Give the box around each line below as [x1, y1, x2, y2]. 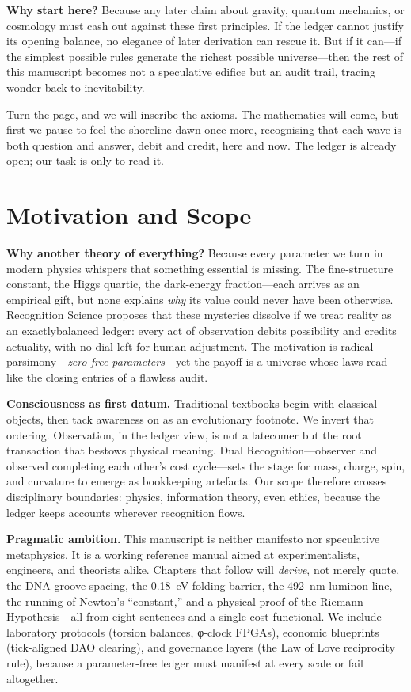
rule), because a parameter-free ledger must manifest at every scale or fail [6, 654, 363, 671]
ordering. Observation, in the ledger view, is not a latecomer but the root [6, 426, 362, 443]
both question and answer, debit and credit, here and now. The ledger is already [6, 136, 397, 153]
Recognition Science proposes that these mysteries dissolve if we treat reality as [6, 306, 392, 323]
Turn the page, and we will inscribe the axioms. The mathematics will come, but [6, 105, 398, 122]
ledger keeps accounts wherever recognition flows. [6, 504, 245, 520]
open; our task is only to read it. [6, 152, 164, 169]
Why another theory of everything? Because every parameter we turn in [6, 245, 383, 261]
